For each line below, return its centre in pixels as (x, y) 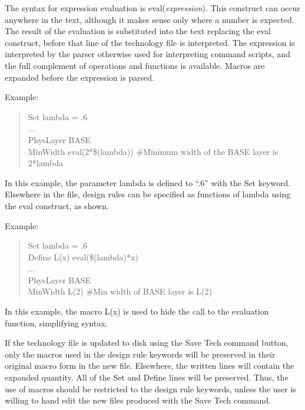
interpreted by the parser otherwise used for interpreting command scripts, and (147, 54)
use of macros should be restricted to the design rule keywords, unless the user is (150, 388)
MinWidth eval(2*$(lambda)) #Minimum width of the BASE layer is (153, 151)
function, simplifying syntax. (56, 323)
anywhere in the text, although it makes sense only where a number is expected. (150, 19)
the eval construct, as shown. (57, 205)
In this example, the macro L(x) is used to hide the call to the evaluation (137, 311)
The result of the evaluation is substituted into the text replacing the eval (138, 31)
